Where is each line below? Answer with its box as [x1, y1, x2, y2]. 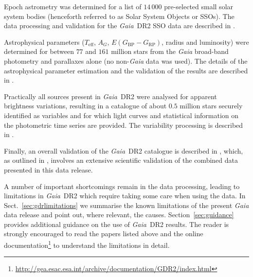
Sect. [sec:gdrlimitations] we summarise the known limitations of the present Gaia [4, 200, 249, 210]
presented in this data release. [4, 164, 93, 174]
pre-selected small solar [164, 1, 234, 11]
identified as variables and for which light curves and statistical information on [4, 110, 239, 120]
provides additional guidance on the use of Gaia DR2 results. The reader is [4, 219, 229, 229]
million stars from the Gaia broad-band [111, 46, 229, 56]
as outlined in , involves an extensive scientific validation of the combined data [4, 155, 238, 165]
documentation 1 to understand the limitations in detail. [4, 239, 170, 250]
